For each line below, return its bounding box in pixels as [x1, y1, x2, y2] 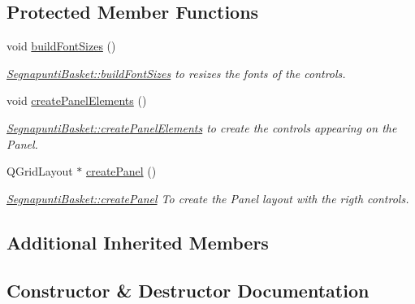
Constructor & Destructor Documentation [6, 277, 370, 302]
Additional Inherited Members [6, 229, 269, 254]
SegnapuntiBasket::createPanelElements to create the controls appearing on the [6, 119, 397, 136]
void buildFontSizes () [6, 37, 116, 54]
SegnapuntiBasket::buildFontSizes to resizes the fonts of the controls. [6, 64, 346, 81]
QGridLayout [6, 163, 73, 180]
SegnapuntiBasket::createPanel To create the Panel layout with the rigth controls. [6, 189, 409, 206]
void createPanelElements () [6, 92, 147, 109]
